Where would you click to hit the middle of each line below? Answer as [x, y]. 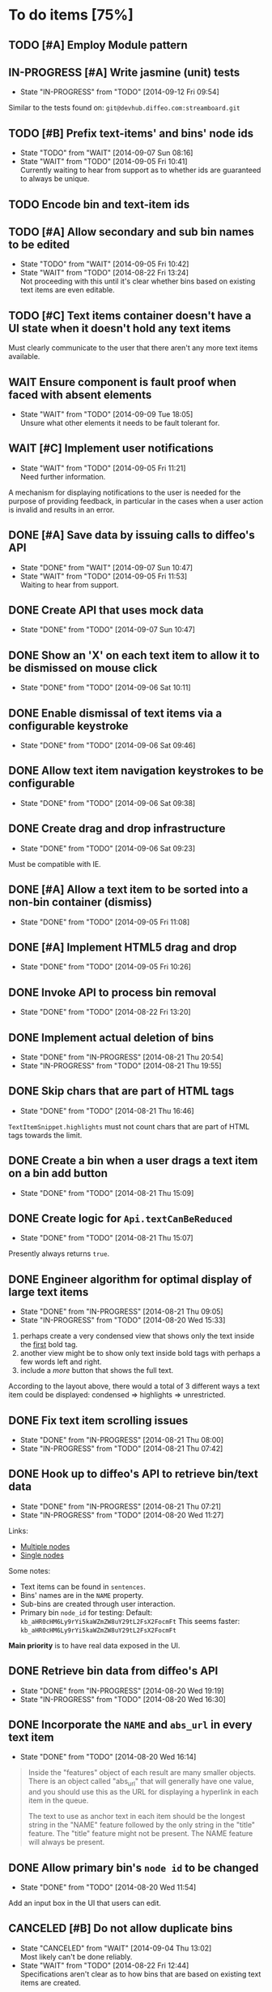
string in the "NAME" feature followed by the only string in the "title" [142, 1825]
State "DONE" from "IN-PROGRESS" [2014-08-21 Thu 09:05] [122, 1312]
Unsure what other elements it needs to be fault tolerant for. [120, 423]
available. [24, 357]
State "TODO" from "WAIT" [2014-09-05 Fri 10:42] [104, 264]
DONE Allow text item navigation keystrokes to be [136, 771]
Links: [18, 1531]
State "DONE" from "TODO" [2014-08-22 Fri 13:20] [106, 1012]
